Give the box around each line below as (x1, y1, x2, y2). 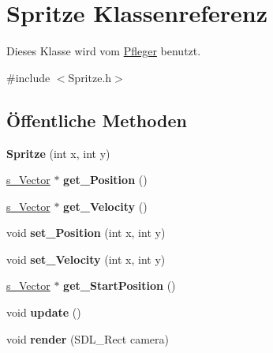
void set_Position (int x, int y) (6, 224, 166, 241)
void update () (6, 304, 81, 321)
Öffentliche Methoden (6, 107, 187, 132)
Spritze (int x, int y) (6, 145, 110, 161)
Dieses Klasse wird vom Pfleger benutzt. (6, 43, 201, 59)
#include (6, 69, 50, 85)
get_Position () (63, 171, 148, 188)
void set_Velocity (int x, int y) (6, 250, 166, 267)
